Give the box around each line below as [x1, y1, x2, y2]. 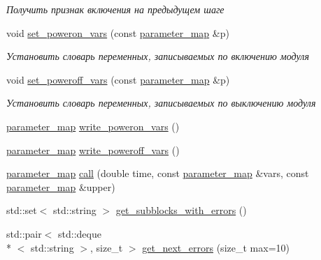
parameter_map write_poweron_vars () [6, 118, 180, 133]
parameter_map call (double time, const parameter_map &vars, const [6, 166, 309, 181]
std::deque [58, 226, 101, 240]
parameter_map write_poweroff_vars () [6, 142, 180, 157]
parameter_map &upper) [6, 179, 115, 194]
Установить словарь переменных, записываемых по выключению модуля [6, 95, 316, 110]
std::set [6, 203, 37, 217]
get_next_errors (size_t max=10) [142, 240, 290, 254]
